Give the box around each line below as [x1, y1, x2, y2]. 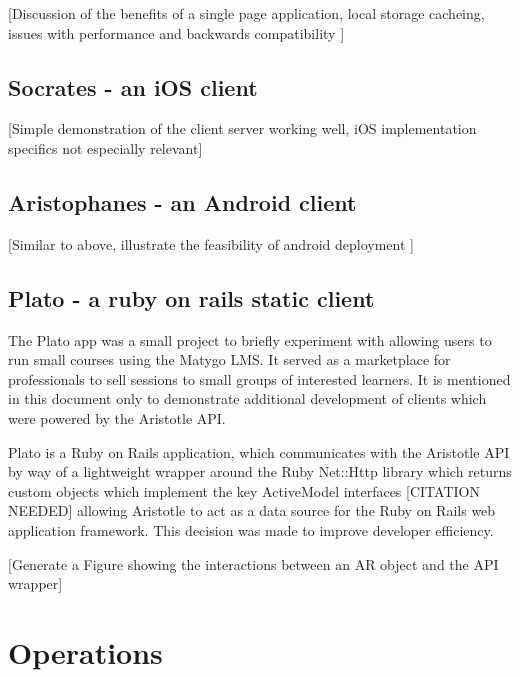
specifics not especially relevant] [8, 137, 203, 158]
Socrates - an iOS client [8, 71, 258, 102]
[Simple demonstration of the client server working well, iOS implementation [8, 118, 477, 139]
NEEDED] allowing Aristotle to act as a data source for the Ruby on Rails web [8, 500, 496, 521]
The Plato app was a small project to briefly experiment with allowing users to [8, 329, 492, 350]
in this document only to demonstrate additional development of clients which [8, 388, 487, 409]
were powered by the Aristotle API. [8, 407, 226, 428]
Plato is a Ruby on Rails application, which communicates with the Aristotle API [8, 441, 510, 462]
